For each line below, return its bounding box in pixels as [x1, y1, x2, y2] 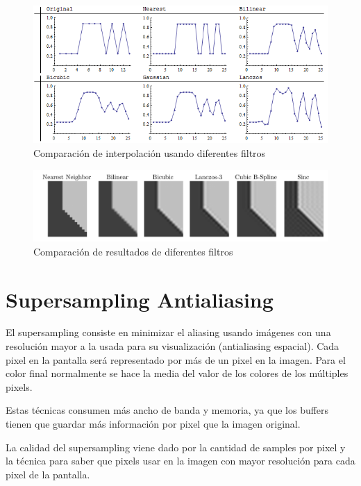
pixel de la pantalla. [6, 467, 90, 481]
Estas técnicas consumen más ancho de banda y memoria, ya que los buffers [6, 403, 329, 417]
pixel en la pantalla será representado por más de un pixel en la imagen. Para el [6, 352, 346, 367]
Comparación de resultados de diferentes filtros [33, 244, 233, 258]
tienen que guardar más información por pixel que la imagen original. [6, 417, 301, 431]
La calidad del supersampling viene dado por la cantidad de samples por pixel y [6, 439, 346, 454]
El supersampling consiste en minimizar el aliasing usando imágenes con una [6, 325, 331, 340]
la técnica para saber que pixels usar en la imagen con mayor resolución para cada [6, 453, 355, 468]
